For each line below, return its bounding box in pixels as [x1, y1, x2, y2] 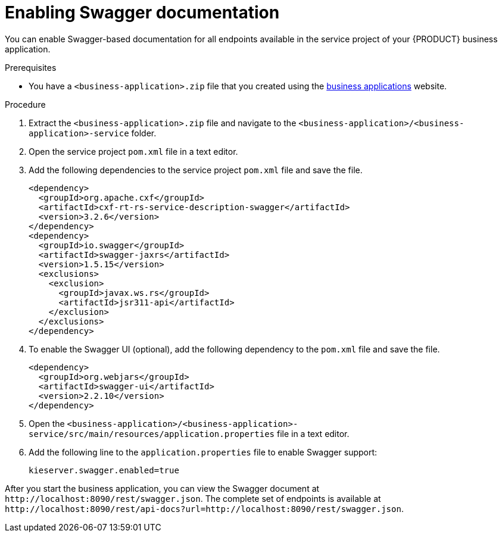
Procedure [5, 99, 46, 110]
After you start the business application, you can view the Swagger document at [5, 483, 320, 494]
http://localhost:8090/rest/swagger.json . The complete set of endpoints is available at [5, 493, 381, 504]
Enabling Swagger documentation [5, 2, 280, 23]
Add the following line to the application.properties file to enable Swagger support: [29, 447, 378, 457]
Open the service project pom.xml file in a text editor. [29, 146, 238, 157]
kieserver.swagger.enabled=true [29, 465, 179, 475]
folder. [131, 127, 157, 138]
